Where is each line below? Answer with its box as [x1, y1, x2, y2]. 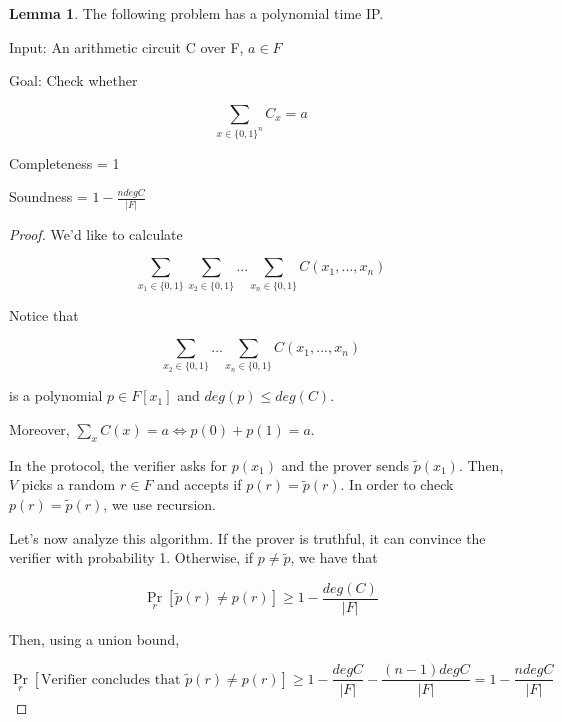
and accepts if [157, 474, 242, 495]
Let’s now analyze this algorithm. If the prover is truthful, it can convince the [9, 527, 486, 548]
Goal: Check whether [9, 70, 138, 91]
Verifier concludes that [41, 672, 181, 687]
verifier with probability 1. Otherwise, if [9, 547, 254, 568]
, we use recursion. [103, 494, 216, 514]
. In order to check [340, 474, 454, 495]
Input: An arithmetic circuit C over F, [9, 36, 244, 57]
